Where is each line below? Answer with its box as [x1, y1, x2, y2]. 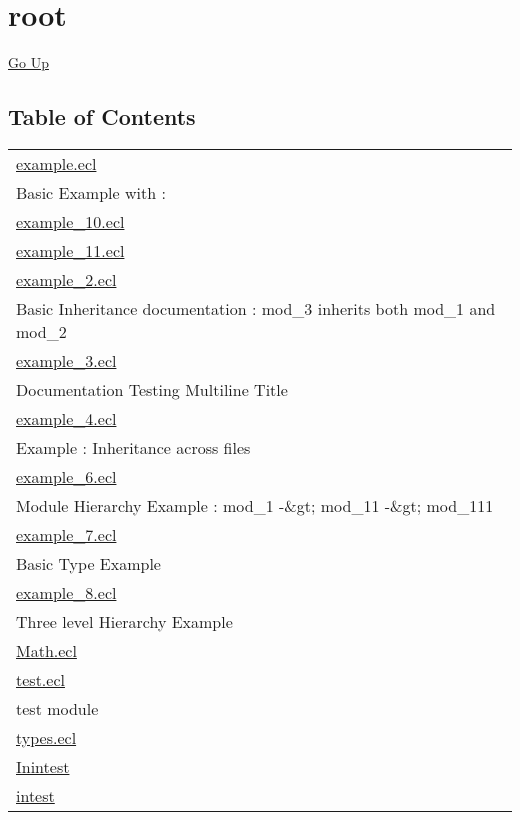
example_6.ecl [16, 464, 117, 488]
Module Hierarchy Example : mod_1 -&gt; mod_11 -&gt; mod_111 [16, 493, 494, 517]
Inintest [16, 754, 70, 778]
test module [16, 696, 99, 720]
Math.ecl [16, 638, 77, 662]
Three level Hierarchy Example [16, 609, 233, 633]
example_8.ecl [16, 580, 117, 604]
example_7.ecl [16, 522, 117, 546]
